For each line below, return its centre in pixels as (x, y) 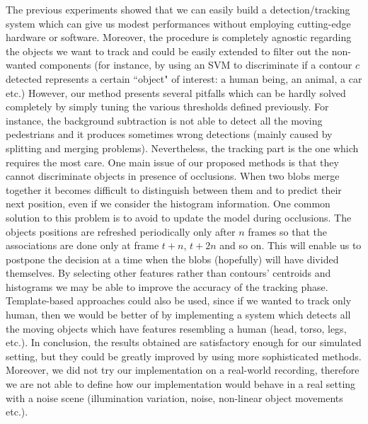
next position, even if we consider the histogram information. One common (168, 204)
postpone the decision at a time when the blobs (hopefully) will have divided (172, 259)
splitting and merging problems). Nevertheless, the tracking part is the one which (182, 148)
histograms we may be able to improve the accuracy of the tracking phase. (167, 286)
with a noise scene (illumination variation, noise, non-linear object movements (174, 397)
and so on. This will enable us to (291, 245)
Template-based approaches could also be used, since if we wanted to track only (179, 300)
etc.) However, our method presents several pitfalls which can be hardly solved (176, 92)
